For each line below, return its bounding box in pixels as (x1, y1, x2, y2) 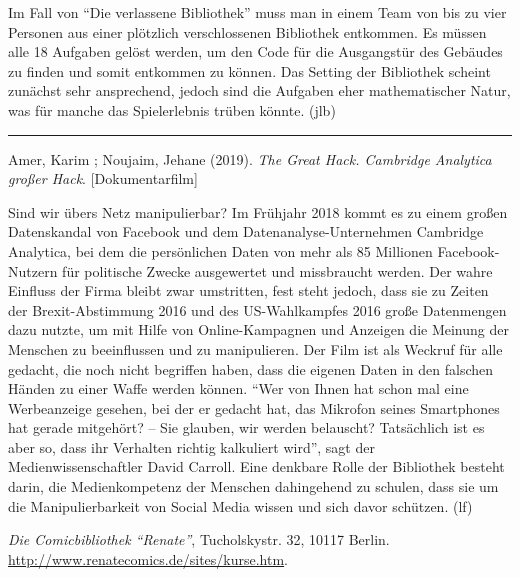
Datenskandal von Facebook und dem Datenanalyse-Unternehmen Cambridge (8, 221, 484, 242)
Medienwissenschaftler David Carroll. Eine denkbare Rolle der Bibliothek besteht (8, 456, 505, 477)
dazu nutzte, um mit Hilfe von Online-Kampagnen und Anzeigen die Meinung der (8, 319, 509, 340)
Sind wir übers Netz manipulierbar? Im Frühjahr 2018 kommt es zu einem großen (8, 201, 508, 222)
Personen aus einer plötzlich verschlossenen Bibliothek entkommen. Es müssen (8, 21, 487, 42)
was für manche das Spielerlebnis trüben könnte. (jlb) (8, 99, 336, 120)
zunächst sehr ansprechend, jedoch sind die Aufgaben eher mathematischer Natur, (8, 80, 511, 101)
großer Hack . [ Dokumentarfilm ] (8, 168, 198, 189)
